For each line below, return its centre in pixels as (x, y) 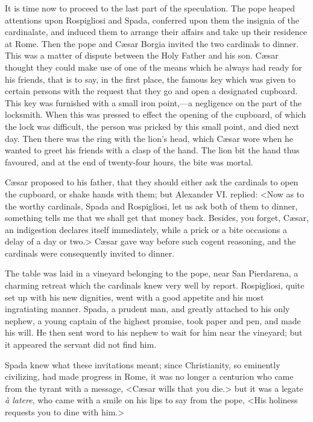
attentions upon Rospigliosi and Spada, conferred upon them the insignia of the (152, 20)
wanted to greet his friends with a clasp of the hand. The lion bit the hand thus (152, 150)
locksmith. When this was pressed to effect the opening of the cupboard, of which (156, 114)
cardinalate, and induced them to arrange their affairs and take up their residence (156, 32)
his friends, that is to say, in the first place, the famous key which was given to (150, 79)
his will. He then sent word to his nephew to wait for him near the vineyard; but (154, 332)
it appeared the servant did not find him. (81, 344)
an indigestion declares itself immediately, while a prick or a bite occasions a (146, 229)
